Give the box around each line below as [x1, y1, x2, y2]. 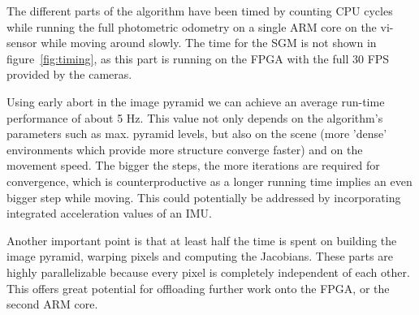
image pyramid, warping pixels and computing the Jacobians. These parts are [6, 248, 393, 265]
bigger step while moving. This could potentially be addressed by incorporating [6, 188, 401, 205]
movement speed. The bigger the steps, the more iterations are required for [6, 157, 380, 174]
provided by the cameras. [6, 66, 132, 83]
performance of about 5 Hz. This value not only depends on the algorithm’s [6, 109, 383, 126]
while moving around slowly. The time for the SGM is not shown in [41, 34, 377, 51]
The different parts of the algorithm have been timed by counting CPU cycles [6, 2, 393, 19]
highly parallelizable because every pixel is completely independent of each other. [6, 263, 410, 280]
